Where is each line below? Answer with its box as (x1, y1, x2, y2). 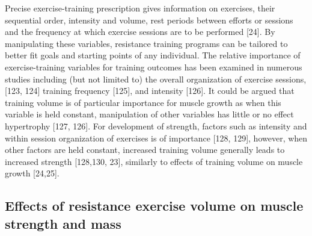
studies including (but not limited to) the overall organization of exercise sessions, (5, 72, 307, 85)
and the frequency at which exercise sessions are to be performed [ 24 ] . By (5, 25, 275, 38)
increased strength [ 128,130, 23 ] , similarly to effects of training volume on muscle (5, 155, 303, 167)
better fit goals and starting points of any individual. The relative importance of (5, 49, 301, 61)
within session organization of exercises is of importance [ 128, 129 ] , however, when (5, 131, 308, 144)
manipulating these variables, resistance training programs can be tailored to (5, 37, 288, 49)
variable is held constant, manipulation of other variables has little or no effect (5, 108, 294, 120)
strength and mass (5, 214, 121, 232)
